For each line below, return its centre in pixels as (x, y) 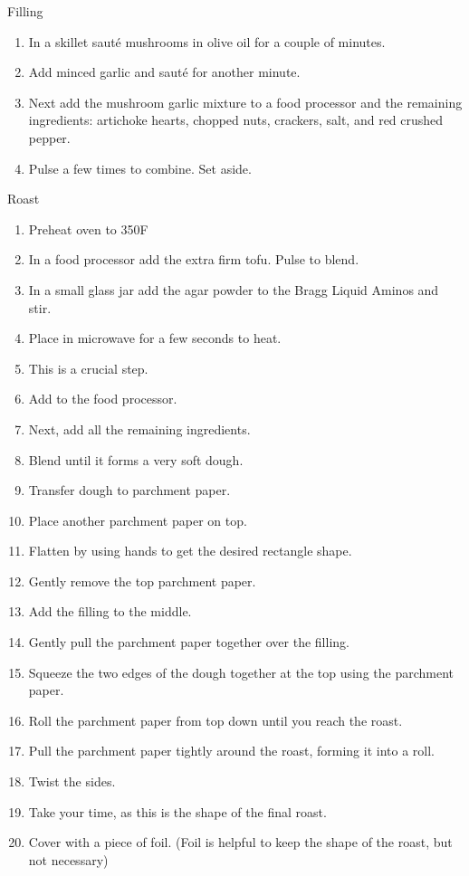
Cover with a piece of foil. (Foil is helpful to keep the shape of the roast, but (240, 842)
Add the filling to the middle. (110, 611)
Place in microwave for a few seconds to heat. (155, 338)
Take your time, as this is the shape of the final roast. (177, 811)
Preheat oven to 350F (88, 229)
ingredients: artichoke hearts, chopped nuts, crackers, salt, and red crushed (236, 120)
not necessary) (68, 859)
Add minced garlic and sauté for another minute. (164, 72)
